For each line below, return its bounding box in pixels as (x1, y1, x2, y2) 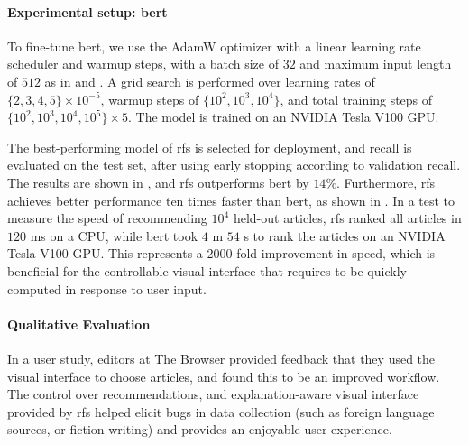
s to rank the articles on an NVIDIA (244, 226, 446, 245)
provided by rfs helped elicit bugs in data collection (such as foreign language (7, 402, 435, 421)
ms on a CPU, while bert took (30, 226, 198, 245)
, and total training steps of (280, 89, 433, 108)
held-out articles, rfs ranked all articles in (233, 209, 462, 227)
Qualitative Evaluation (7, 314, 151, 333)
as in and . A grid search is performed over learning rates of (44, 71, 375, 90)
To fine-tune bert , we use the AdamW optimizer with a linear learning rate (7, 36, 421, 55)
